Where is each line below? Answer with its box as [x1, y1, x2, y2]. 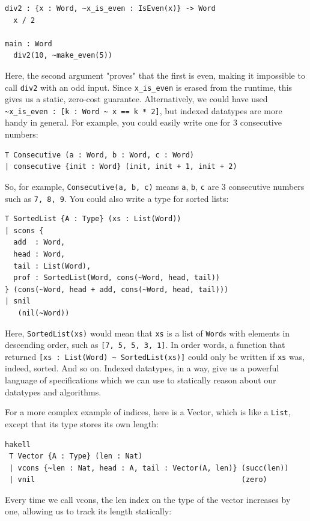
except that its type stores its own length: [5, 417, 159, 430]
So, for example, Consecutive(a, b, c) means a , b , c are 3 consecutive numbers [5, 180, 305, 192]
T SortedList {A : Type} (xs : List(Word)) [5, 215, 181, 224]
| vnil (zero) [9, 475, 267, 484]
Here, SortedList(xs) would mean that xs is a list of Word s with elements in [5, 326, 290, 339]
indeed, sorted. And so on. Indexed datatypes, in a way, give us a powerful [5, 362, 279, 374]
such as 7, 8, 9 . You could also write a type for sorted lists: [5, 192, 229, 204]
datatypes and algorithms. [5, 385, 102, 398]
